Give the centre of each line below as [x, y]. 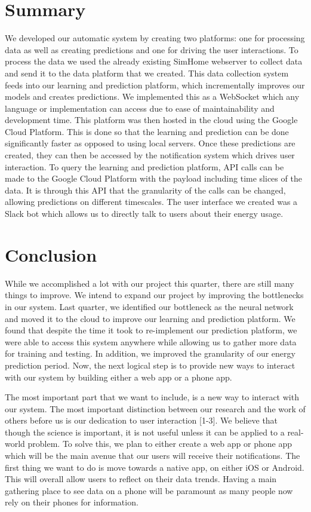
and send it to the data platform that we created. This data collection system [147, 73]
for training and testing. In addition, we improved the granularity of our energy [150, 353]
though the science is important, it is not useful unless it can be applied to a [145, 432]
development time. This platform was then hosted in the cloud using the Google [151, 120]
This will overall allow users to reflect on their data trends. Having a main [141, 479]
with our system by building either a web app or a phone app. [118, 377]
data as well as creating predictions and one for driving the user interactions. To [152, 49]
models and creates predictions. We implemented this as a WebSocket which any [152, 96]
